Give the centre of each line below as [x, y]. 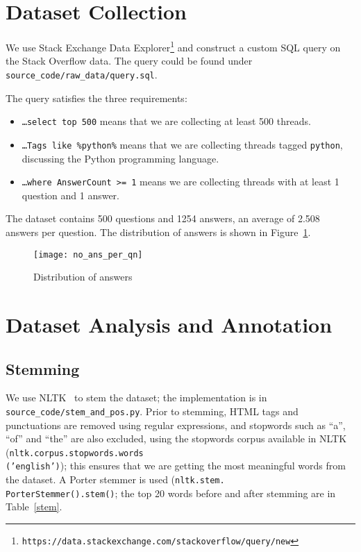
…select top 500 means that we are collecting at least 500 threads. [166, 121]
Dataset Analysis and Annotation [169, 324]
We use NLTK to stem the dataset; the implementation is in [136, 398]
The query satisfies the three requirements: [96, 98]
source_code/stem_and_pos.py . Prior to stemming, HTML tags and [152, 411]
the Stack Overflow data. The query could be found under [129, 61]
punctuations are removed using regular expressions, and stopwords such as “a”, [176, 425]
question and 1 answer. [70, 195]
